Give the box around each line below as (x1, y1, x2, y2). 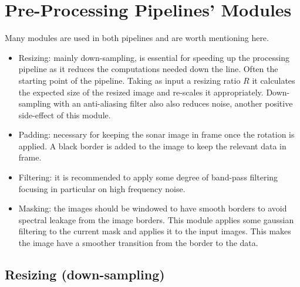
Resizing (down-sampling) (5, 265, 165, 283)
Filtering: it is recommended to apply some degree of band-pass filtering (18, 171, 278, 183)
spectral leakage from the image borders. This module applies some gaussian (18, 213, 294, 225)
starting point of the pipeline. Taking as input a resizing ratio (18, 74, 241, 86)
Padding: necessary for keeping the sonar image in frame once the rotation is (18, 128, 295, 141)
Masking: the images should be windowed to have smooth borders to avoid (18, 202, 287, 214)
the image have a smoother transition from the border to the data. (18, 237, 258, 249)
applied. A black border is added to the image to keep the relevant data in (18, 139, 286, 152)
